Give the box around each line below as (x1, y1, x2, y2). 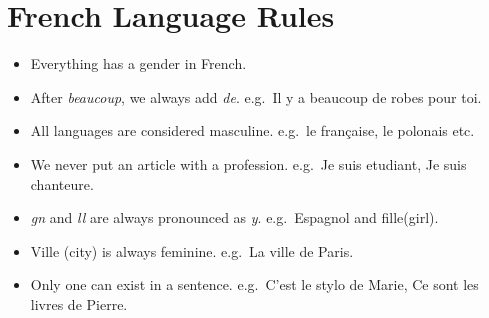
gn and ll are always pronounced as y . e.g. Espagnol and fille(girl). (30, 207, 439, 228)
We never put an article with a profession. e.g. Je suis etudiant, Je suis (30, 153, 467, 174)
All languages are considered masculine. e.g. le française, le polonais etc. (30, 120, 475, 141)
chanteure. (30, 173, 94, 194)
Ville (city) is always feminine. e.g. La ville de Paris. (30, 240, 354, 261)
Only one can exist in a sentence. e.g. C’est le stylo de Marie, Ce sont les (30, 274, 479, 295)
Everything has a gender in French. (30, 53, 247, 74)
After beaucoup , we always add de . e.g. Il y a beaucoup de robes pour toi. (30, 86, 482, 107)
